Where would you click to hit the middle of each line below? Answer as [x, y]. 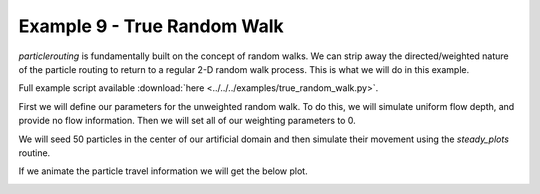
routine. [34, 152]
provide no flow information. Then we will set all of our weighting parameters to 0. [187, 121]
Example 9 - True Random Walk [151, 26]
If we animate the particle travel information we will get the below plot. [163, 171]
